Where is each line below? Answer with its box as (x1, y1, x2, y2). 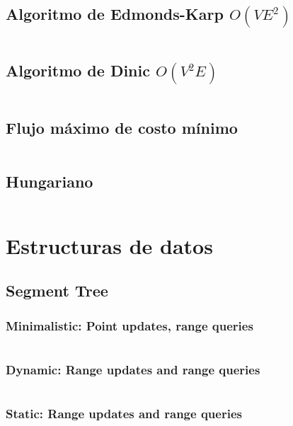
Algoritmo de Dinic (6, 59, 150, 81)
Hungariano (6, 170, 93, 192)
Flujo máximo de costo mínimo (6, 116, 238, 138)
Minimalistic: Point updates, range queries (6, 316, 253, 334)
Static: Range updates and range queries (6, 405, 242, 422)
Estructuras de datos (6, 231, 213, 260)
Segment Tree (6, 280, 108, 301)
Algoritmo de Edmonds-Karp (6, 3, 224, 25)
